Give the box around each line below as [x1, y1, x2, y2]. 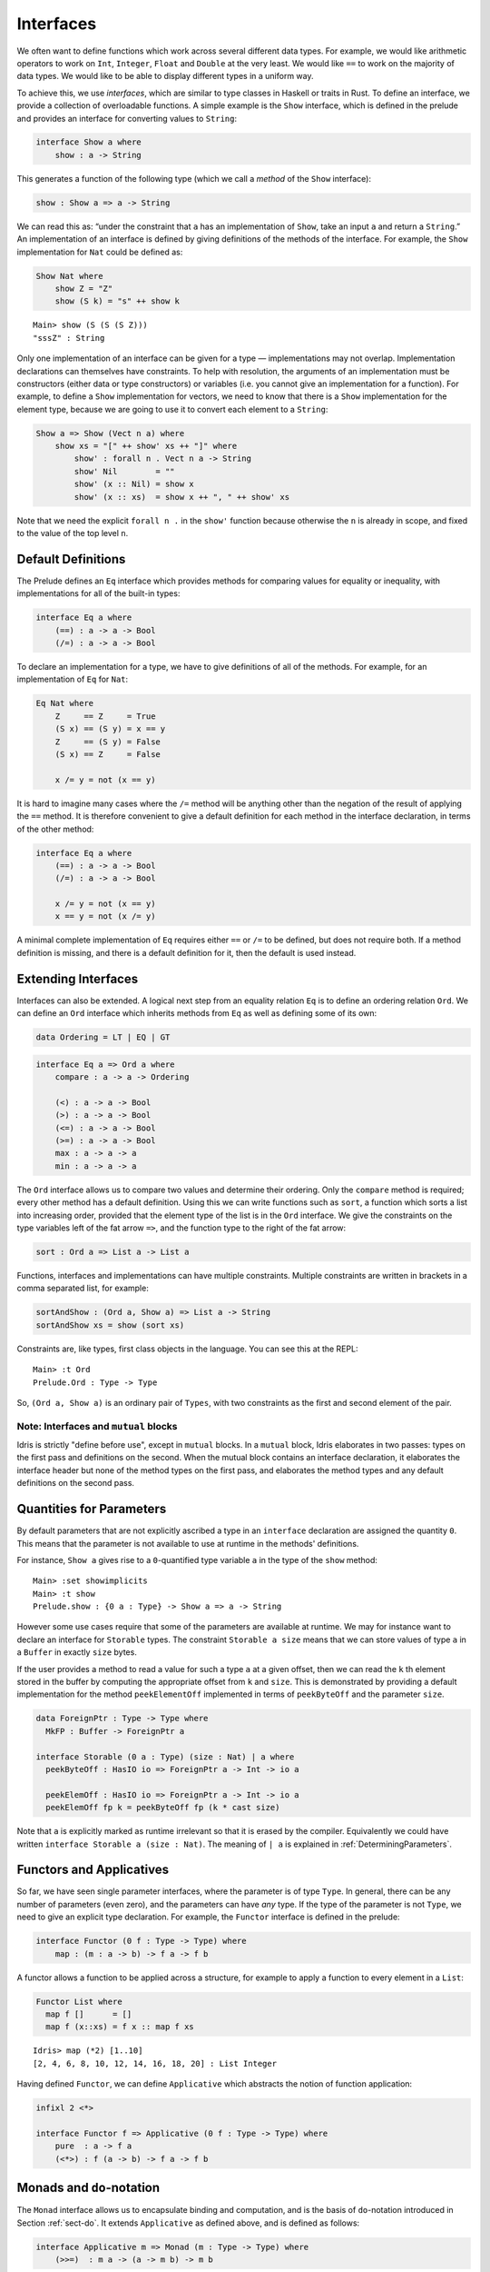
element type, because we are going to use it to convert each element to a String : [16, 404, 328, 414]
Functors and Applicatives [16, 1862, 170, 1878]
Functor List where [35, 1996, 122, 2007]
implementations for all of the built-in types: [16, 588, 181, 599]
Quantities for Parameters [16, 1501, 167, 1517]
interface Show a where [35, 137, 142, 147]
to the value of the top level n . [16, 528, 129, 539]
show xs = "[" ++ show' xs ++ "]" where [54, 441, 238, 452]
